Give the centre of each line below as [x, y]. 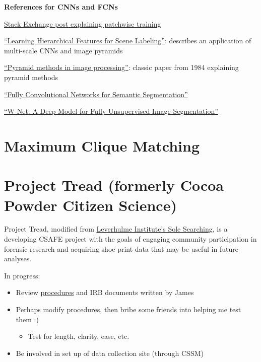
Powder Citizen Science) [90, 205]
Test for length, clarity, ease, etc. [79, 336]
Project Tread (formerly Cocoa [114, 185]
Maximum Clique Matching [102, 145]
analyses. [18, 259]
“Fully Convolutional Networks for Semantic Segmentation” [96, 94]
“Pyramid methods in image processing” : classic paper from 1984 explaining [121, 67]
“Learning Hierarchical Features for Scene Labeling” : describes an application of [128, 41]
